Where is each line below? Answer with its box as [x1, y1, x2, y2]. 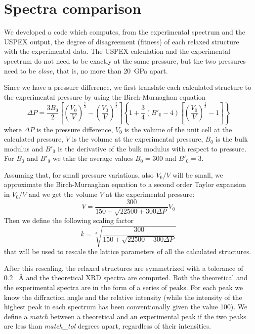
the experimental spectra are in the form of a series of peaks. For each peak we [4, 282, 243, 293]
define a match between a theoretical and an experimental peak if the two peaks [4, 311, 247, 321]
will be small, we [172, 169, 223, 180]
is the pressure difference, [36, 124, 113, 134]
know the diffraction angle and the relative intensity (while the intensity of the [4, 292, 242, 302]
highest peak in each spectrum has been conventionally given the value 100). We [4, 301, 248, 312]
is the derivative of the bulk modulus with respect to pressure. [58, 143, 247, 153]
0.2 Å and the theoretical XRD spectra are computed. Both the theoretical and [4, 272, 248, 283]
